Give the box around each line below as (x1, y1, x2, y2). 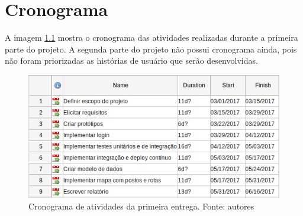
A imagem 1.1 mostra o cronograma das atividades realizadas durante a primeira (5, 31, 298, 44)
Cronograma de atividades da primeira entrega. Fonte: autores (28, 200, 254, 212)
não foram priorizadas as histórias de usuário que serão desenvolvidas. (5, 54, 258, 67)
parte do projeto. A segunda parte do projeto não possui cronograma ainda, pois (5, 42, 297, 55)
